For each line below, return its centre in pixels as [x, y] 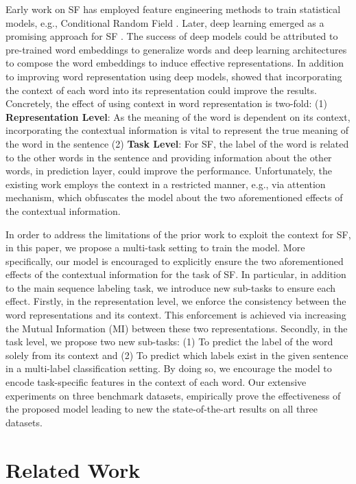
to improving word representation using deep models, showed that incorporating [174, 76]
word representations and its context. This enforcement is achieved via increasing [176, 315]
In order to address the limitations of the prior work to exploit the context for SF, [178, 234]
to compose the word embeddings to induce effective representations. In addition [175, 63]
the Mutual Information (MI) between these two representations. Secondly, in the [177, 328]
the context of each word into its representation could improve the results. [161, 90]
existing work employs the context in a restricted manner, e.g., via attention [166, 184]
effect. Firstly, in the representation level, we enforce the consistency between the [176, 301]
